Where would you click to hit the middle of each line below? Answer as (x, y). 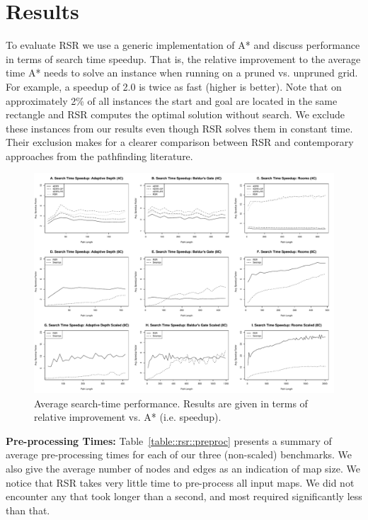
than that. (28, 510)
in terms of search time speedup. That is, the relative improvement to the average (183, 58)
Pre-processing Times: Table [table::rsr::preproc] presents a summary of (169, 440)
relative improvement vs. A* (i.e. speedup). (128, 417)
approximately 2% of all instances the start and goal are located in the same (172, 100)
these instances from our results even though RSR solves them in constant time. (179, 128)
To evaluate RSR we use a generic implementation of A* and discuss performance (183, 45)
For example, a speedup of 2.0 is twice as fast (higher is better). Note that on (174, 86)
